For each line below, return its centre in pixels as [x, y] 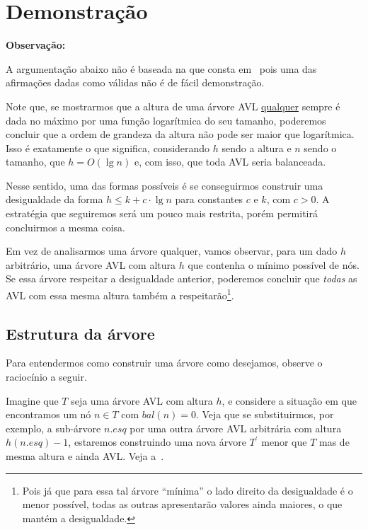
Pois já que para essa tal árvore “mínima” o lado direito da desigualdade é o [188, 490]
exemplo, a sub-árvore [53, 428]
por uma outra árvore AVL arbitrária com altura [236, 428]
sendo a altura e [257, 148]
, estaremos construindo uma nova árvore [157, 442]
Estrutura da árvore [80, 333]
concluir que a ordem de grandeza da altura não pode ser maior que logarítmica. [180, 134]
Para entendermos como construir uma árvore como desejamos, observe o [164, 363]
